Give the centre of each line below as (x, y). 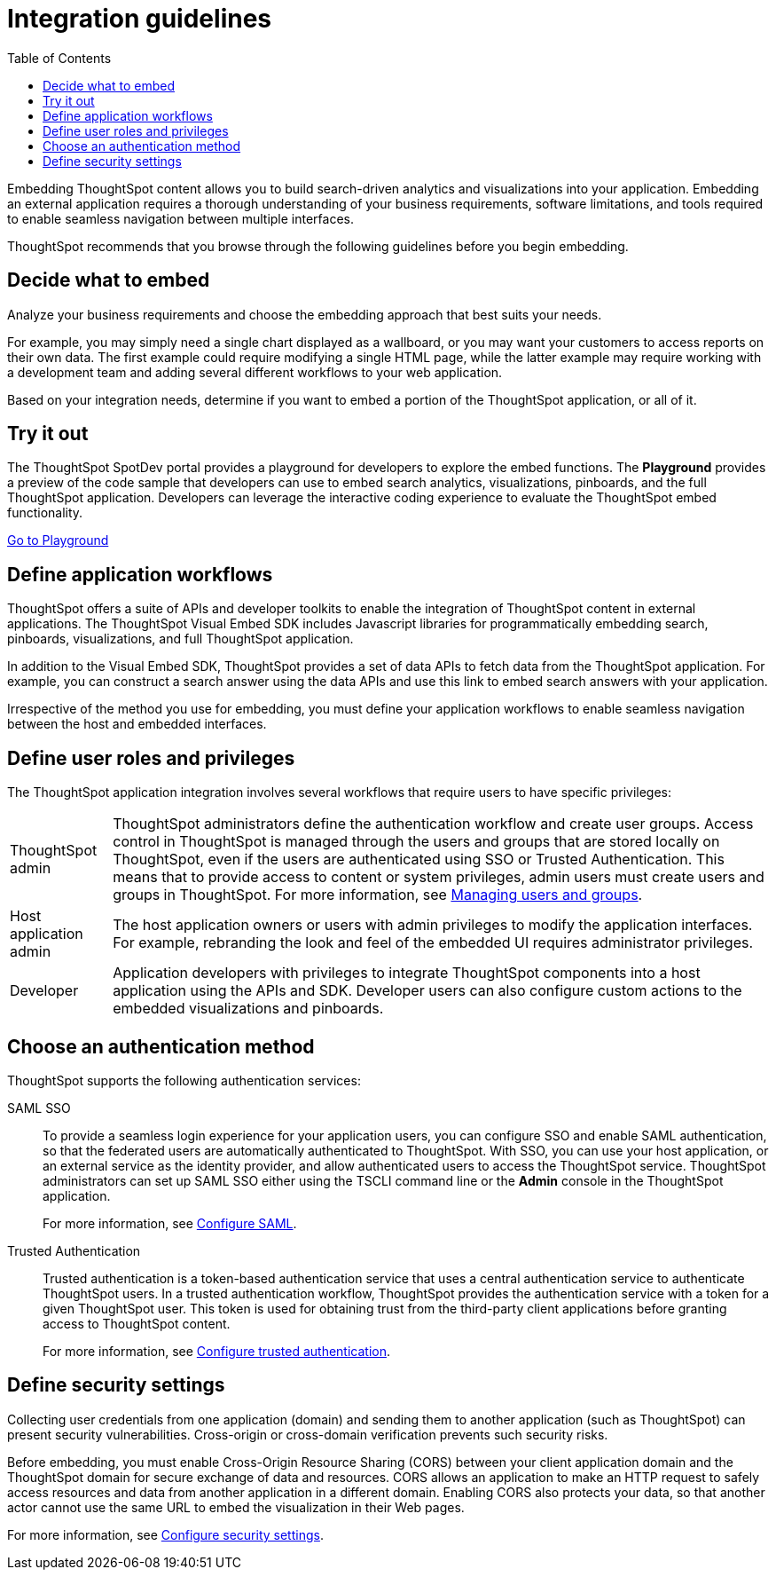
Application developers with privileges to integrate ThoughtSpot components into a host (407, 973)
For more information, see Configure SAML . (170, 1223)
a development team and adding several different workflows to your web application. (255, 372)
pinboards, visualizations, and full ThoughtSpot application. (180, 639)
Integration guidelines (140, 19)
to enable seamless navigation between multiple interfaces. (181, 218)
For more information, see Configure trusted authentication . (216, 1351)
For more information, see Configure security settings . (165, 1534)
